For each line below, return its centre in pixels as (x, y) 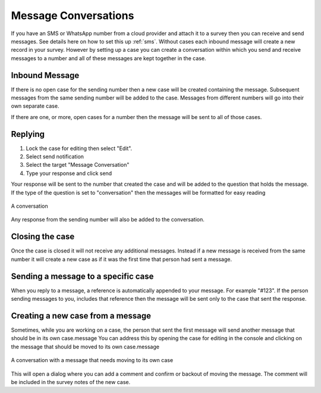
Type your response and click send (69, 173)
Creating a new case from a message (81, 316)
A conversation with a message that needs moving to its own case (92, 360)
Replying (28, 134)
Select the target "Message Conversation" (78, 165)
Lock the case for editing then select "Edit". (79, 148)
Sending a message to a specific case (82, 276)
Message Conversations (73, 15)
